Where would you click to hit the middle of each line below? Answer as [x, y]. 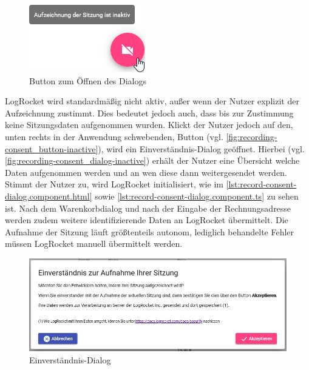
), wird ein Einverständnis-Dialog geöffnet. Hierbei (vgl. [201, 148]
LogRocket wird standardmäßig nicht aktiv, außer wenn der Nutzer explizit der [152, 101]
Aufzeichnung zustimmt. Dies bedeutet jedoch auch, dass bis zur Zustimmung [149, 113]
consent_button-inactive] [52, 148]
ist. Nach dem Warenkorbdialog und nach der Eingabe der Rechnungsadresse [148, 208]
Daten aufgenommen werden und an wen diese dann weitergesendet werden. [146, 172]
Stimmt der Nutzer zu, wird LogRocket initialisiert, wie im [114, 184]
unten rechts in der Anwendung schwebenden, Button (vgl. [114, 136]
